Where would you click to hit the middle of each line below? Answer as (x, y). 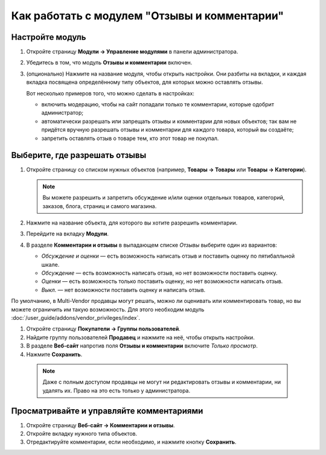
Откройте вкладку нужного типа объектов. (82, 433)
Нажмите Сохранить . (54, 354)
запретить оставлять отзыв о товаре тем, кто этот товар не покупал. (130, 138)
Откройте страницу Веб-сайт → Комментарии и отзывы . (101, 425)
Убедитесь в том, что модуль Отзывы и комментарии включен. (109, 63)
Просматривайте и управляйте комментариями (107, 411)
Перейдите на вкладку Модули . (67, 234)
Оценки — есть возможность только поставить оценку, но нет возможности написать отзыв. (162, 281)
